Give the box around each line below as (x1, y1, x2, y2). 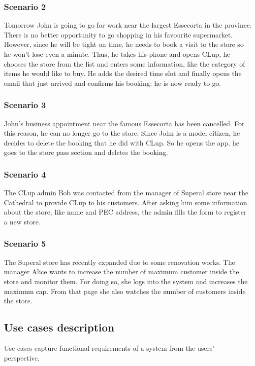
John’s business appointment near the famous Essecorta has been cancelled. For (4, 118, 245, 128)
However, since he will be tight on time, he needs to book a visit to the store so (4, 39, 244, 49)
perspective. (4, 352, 40, 363)
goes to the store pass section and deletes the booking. (4, 147, 168, 157)
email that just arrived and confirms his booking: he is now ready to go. (4, 77, 221, 88)
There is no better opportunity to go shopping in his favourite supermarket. (4, 29, 233, 39)
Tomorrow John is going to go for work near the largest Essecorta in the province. (4, 20, 252, 30)
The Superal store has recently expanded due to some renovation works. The (4, 256, 235, 267)
